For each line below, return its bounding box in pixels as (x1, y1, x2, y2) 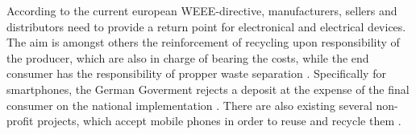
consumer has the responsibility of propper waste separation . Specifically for (6, 65, 386, 82)
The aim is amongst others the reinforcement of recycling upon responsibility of (6, 34, 400, 51)
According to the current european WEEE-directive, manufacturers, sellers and (6, 2, 397, 18)
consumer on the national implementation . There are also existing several (6, 96, 372, 113)
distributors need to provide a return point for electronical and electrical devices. (6, 18, 406, 35)
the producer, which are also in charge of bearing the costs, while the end (6, 49, 369, 66)
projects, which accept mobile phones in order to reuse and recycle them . (37, 112, 401, 129)
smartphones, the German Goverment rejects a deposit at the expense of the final (6, 80, 410, 97)
